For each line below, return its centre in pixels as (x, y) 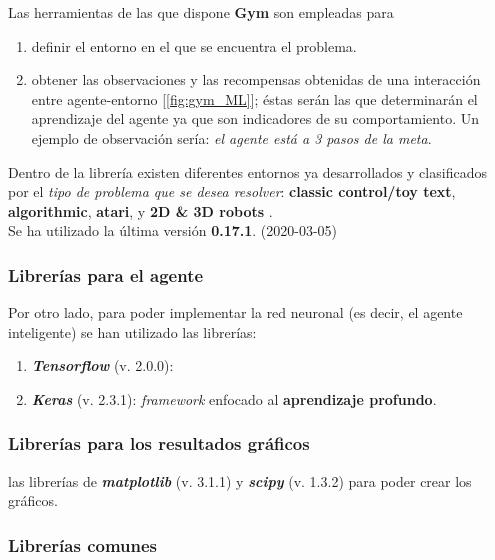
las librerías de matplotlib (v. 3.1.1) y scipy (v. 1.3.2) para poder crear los (240, 480)
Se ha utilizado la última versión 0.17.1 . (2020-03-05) (173, 230)
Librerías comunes (83, 544)
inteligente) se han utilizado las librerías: (132, 331)
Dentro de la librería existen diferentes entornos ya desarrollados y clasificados (247, 171)
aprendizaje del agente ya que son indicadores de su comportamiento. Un (255, 118)
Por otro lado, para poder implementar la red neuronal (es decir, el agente (235, 312)
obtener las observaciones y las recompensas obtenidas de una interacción (256, 79)
